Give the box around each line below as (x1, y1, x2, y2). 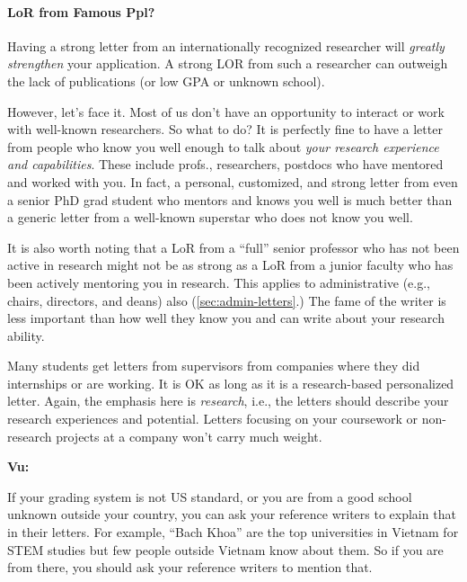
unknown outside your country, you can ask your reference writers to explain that (7, 505, 456, 524)
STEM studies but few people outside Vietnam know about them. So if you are (7, 540, 444, 559)
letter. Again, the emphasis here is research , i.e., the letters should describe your (7, 391, 449, 410)
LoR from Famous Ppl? (7, 2, 155, 21)
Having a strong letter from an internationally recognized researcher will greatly (7, 36, 445, 55)
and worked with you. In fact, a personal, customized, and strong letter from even (7, 172, 458, 191)
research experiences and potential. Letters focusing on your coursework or (7, 409, 419, 428)
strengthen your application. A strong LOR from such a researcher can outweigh (7, 54, 448, 73)
